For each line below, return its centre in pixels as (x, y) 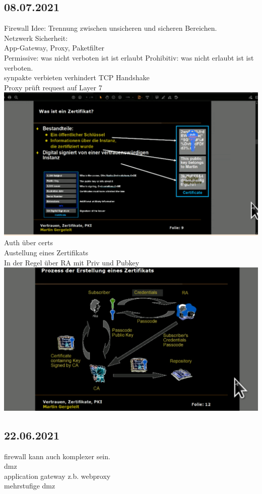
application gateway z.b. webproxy (57, 476)
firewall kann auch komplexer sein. (57, 456)
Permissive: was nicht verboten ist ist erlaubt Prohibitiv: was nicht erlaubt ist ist (129, 57)
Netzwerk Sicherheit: (36, 38)
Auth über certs (28, 242)
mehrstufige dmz (30, 486)
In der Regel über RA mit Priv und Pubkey (72, 262)
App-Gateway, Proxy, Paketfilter (54, 48)
